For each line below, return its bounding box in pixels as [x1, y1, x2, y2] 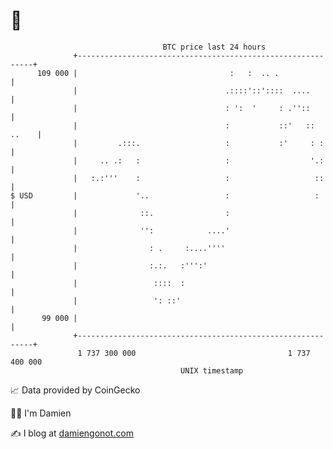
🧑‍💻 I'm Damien [10, 407, 72, 419]
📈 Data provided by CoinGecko [10, 384, 141, 396]
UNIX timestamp [180, 365, 244, 376]
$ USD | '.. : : [10, 190, 320, 201]
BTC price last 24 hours [162, 42, 267, 52]
